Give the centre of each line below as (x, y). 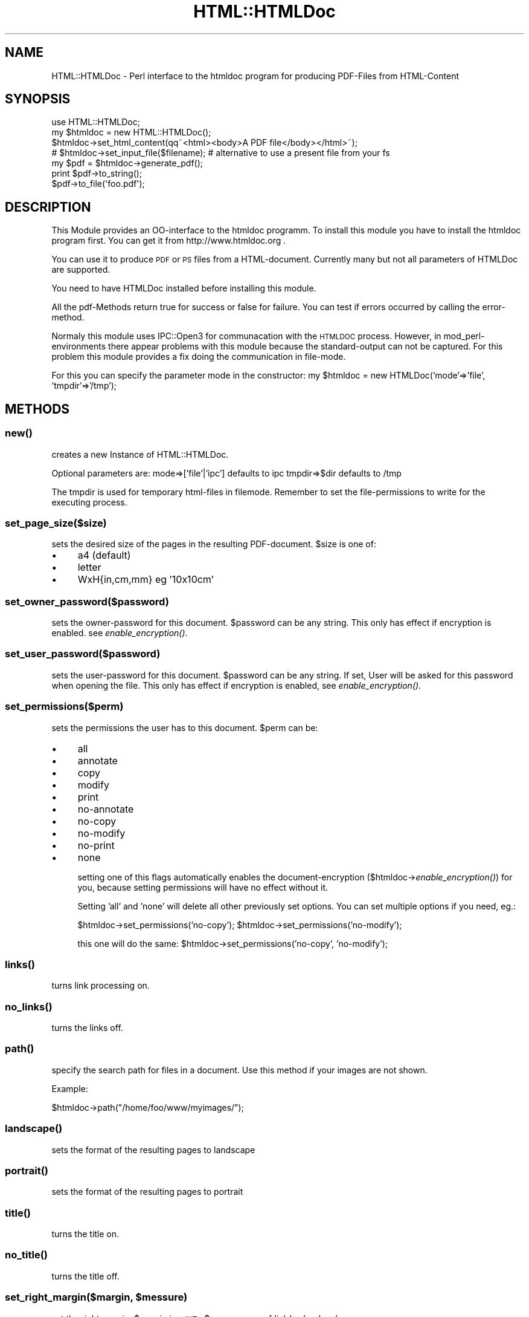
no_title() (26, 1255)
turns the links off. (87, 1028)
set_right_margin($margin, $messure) (96, 1297)
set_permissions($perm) (64, 707)
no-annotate (106, 809)
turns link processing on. (101, 986)
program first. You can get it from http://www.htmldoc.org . (169, 241)
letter (89, 567)
